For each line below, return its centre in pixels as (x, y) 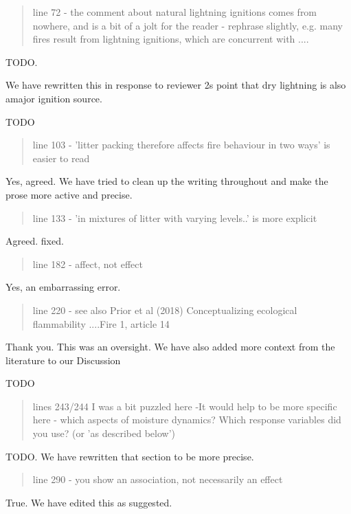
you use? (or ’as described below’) (104, 433)
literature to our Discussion (63, 360)
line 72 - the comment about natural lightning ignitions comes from (175, 12)
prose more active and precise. (69, 194)
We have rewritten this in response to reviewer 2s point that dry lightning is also (176, 85)
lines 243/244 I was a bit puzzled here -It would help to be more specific (185, 406)
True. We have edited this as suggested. (89, 502)
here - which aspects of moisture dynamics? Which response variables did (187, 420)
